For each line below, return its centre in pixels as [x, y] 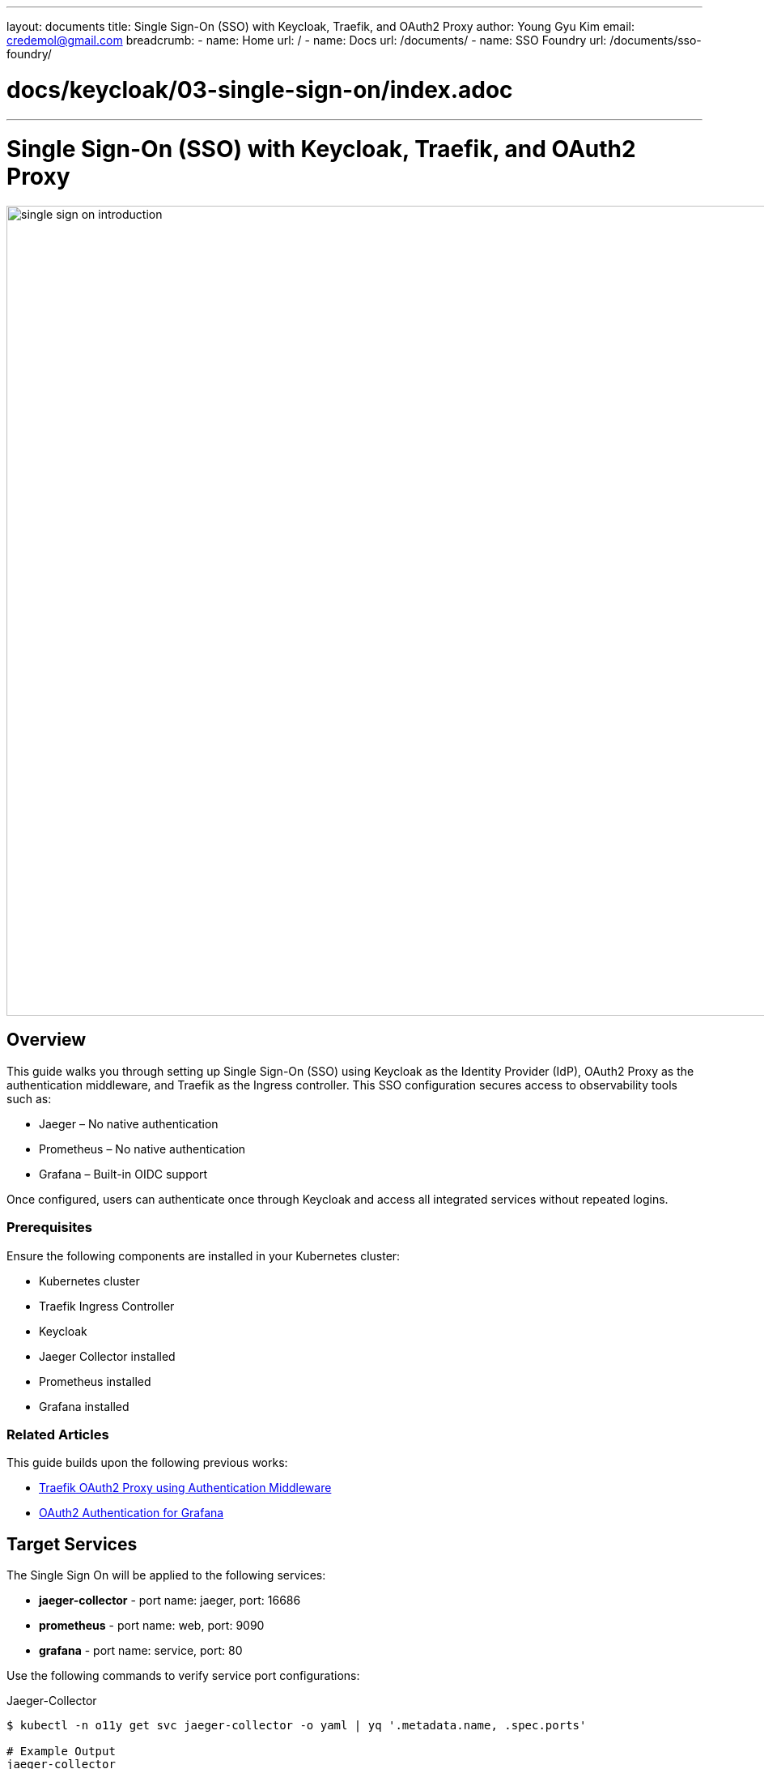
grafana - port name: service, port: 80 [141, 1651]
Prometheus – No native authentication [142, 1149]
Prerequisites [49, 1228]
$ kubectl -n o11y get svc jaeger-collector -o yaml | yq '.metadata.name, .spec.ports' [297, 1726]
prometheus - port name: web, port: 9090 [152, 1626]
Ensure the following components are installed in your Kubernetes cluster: [204, 1255]
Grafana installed [84, 1406]
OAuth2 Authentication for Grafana [132, 1513]
